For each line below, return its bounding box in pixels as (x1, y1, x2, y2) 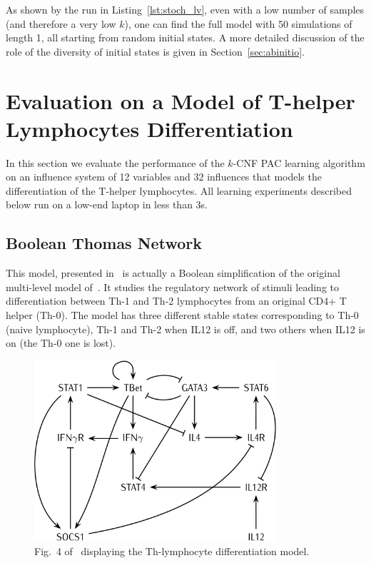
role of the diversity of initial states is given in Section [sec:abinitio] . (6, 44, 305, 59)
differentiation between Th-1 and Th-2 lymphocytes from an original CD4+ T (6, 293, 347, 308)
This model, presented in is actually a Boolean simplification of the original (6, 265, 340, 280)
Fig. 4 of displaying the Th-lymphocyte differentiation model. (34, 543, 310, 558)
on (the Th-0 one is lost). (6, 335, 116, 350)
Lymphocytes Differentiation (6, 113, 293, 143)
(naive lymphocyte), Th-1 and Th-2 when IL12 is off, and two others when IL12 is (6, 321, 365, 336)
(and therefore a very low (6, 16, 116, 31)
